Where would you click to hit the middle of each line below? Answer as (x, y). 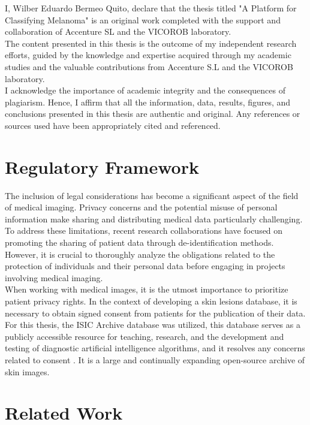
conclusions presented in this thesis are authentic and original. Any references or (153, 114)
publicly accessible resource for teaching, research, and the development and (145, 336)
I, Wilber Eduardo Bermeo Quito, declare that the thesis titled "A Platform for (151, 8)
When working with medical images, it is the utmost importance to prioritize (147, 289)
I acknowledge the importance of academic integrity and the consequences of (145, 90)
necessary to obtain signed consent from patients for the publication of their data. (155, 313)
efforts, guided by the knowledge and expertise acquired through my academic (148, 55)
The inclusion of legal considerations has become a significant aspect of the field (152, 195)
